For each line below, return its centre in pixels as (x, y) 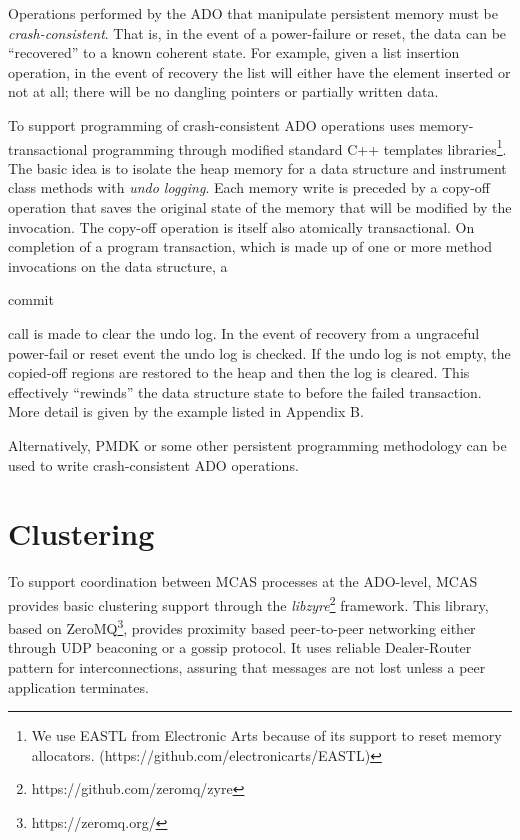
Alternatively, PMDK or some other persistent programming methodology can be (257, 444)
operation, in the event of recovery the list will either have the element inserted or (259, 71)
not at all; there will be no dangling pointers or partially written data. (223, 91)
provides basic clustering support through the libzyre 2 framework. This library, (248, 603)
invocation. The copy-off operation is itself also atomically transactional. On (241, 226)
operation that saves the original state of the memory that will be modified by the (260, 207)
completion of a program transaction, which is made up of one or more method (250, 246)
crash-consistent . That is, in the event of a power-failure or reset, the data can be (257, 32)
